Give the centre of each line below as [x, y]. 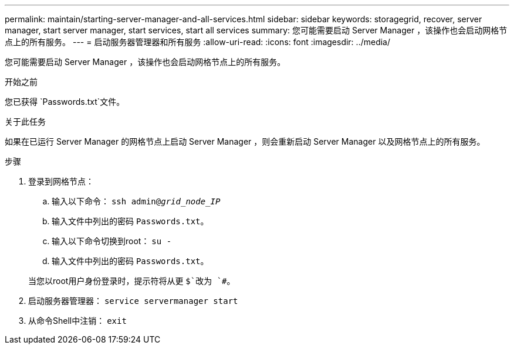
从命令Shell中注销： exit [77, 321]
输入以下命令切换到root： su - [112, 241]
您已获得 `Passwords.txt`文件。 [65, 102]
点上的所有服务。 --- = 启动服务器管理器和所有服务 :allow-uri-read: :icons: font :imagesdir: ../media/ [198, 42]
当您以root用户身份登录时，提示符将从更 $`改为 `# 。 [132, 281]
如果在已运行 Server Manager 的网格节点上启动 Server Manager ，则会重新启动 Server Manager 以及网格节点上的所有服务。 [245, 141]
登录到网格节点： [61, 181]
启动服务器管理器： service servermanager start [133, 301]
